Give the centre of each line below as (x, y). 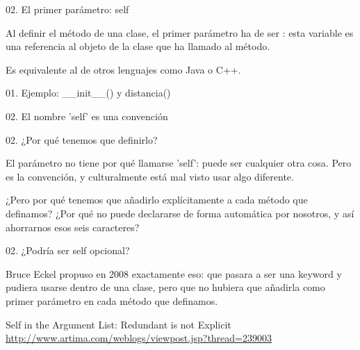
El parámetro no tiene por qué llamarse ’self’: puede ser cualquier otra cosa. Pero (179, 163)
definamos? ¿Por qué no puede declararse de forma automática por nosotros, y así (180, 213)
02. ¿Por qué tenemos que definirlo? (82, 139)
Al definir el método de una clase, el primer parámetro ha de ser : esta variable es (180, 32)
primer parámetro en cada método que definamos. (112, 300)
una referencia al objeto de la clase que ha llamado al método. (138, 46)
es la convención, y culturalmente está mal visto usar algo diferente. (150, 176)
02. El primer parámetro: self (67, 9)
